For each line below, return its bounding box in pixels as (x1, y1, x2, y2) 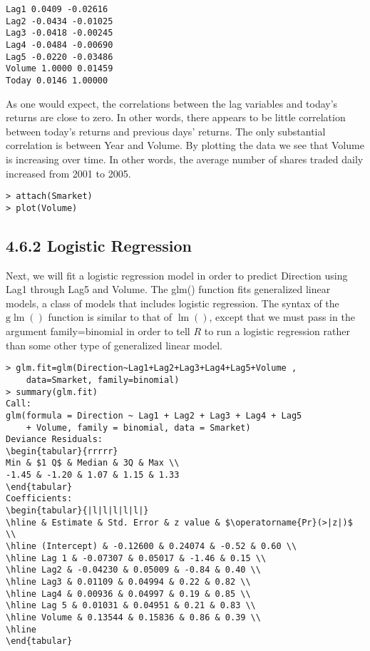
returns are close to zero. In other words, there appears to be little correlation (6, 110, 346, 125)
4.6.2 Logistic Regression (6, 234, 192, 256)
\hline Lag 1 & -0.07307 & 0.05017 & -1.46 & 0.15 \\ (6, 553, 267, 563)
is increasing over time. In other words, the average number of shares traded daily (6, 151, 364, 166)
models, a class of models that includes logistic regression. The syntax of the (6, 295, 339, 310)
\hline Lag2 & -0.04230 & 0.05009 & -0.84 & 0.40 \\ (6, 565, 261, 575)
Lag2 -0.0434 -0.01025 (6, 16, 113, 26)
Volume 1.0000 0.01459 (6, 63, 113, 74)
